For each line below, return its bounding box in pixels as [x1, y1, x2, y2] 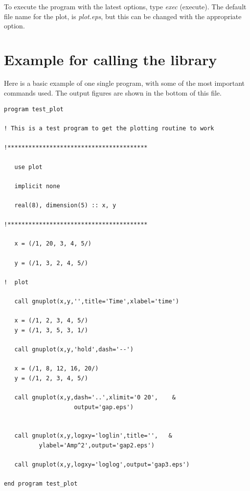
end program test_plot [4, 480, 78, 488]
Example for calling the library [4, 49, 217, 69]
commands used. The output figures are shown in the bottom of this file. [4, 87, 222, 98]
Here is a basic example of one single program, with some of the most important [4, 77, 245, 88]
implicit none [14, 182, 60, 190]
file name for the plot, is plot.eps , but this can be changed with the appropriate [4, 11, 242, 21]
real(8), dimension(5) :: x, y [14, 202, 116, 209]
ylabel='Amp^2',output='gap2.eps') [39, 442, 155, 449]
